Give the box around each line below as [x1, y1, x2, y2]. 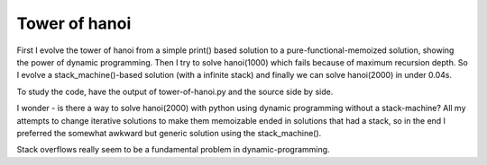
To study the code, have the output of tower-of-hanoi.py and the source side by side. [16, 86, 334, 97]
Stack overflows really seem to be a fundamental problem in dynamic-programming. [16, 144, 330, 155]
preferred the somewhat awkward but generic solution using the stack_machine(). [16, 127, 322, 138]
